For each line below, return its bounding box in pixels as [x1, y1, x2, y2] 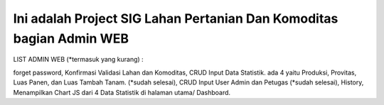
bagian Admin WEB [13, 31, 129, 46]
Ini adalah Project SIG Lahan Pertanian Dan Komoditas [13, 11, 338, 26]
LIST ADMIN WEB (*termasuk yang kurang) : [13, 55, 144, 64]
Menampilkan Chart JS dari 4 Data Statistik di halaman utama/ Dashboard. [13, 88, 231, 96]
